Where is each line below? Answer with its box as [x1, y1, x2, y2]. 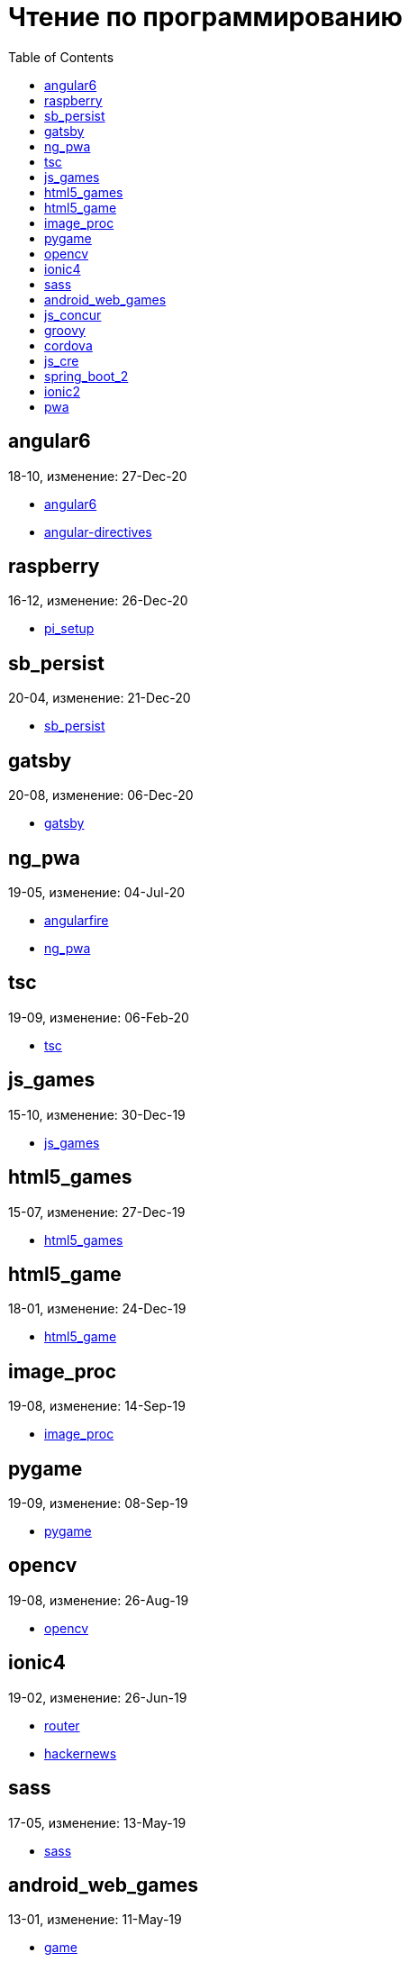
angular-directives [44, 523, 152, 540]
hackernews [44, 1745, 117, 1761]
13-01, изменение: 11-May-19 [8, 1912, 182, 1928]
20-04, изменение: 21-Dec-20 [8, 690, 191, 706]
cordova [44, 337, 93, 353]
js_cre [44, 352, 79, 368]
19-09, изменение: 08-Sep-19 [8, 1495, 188, 1512]
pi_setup [44, 621, 95, 637]
